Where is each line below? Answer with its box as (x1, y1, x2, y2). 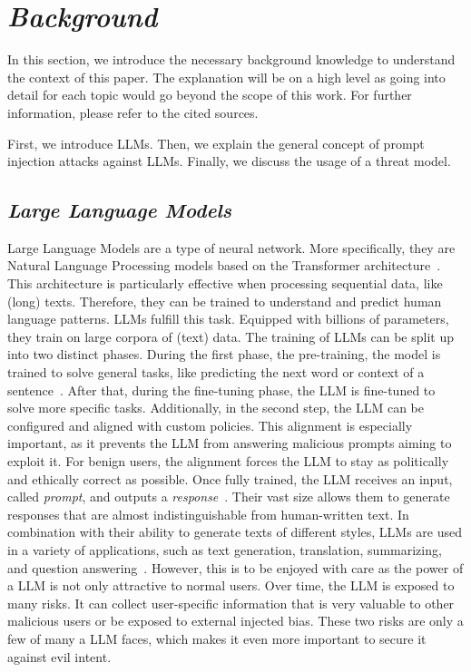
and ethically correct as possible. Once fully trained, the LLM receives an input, (7, 469, 453, 488)
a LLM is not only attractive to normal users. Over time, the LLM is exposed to (7, 576, 455, 595)
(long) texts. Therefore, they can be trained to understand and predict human (7, 291, 442, 310)
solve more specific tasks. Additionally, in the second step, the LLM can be (7, 398, 424, 417)
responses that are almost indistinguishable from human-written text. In (7, 504, 409, 523)
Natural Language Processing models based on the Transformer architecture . (7, 256, 441, 275)
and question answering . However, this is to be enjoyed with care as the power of (7, 558, 464, 577)
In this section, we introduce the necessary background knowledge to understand (7, 50, 456, 69)
